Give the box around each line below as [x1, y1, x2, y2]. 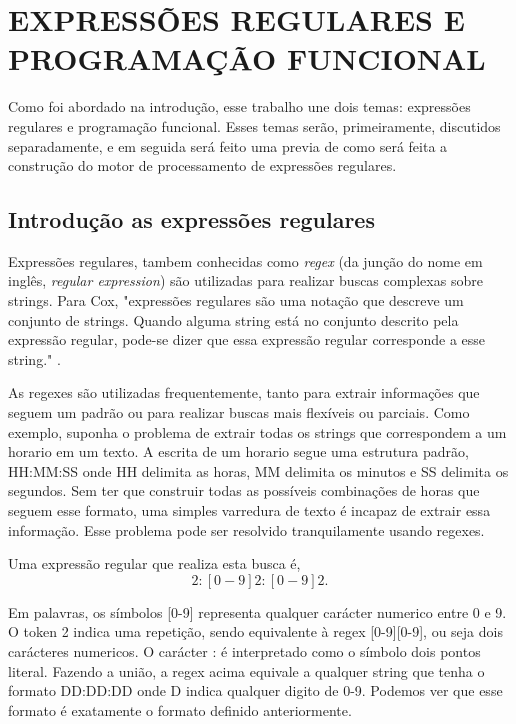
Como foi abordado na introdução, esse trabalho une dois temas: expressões [8, 96, 471, 117]
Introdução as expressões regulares [8, 204, 375, 235]
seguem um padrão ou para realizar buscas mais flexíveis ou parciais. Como [8, 402, 470, 423]
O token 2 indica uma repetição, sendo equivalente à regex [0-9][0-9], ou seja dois [8, 621, 503, 642]
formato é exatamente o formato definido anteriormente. [8, 699, 352, 720]
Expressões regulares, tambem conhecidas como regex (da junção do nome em [8, 250, 483, 271]
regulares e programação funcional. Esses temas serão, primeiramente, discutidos [8, 115, 501, 136]
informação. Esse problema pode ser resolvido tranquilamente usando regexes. [8, 519, 485, 540]
